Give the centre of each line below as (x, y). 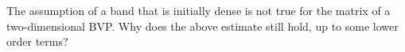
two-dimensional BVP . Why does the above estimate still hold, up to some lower (202, 26)
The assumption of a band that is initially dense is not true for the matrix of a (199, 10)
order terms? (37, 41)
